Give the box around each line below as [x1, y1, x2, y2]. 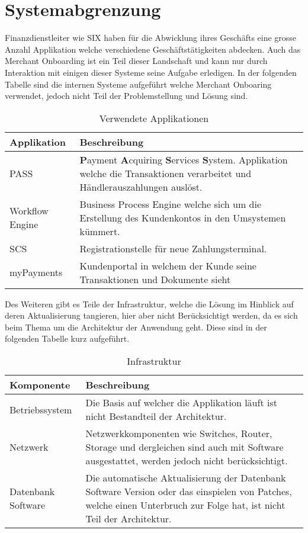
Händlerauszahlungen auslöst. [79, 179, 203, 194]
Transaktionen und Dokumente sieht [79, 272, 231, 286]
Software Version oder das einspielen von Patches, [85, 484, 292, 499]
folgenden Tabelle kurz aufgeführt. [5, 332, 130, 345]
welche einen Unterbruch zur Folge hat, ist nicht [85, 498, 285, 512]
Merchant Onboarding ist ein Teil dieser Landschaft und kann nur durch [5, 54, 268, 67]
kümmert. [79, 224, 120, 238]
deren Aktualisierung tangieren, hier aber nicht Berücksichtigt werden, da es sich [5, 309, 298, 322]
